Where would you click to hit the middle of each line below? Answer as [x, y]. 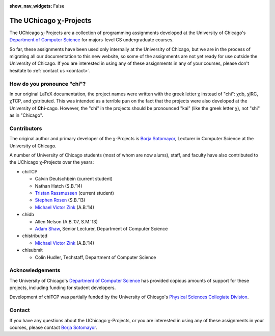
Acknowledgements [35, 270]
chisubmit [33, 250]
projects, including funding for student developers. [63, 288]
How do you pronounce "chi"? [48, 84]
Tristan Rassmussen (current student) [75, 193]
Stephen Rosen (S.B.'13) [60, 200]
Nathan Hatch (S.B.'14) [59, 186]
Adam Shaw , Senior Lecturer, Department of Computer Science [101, 229]
